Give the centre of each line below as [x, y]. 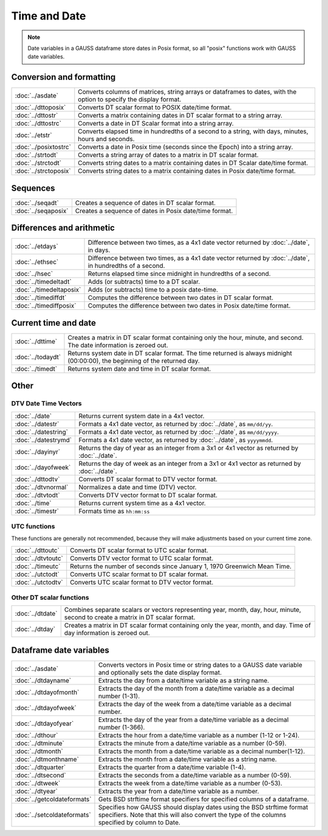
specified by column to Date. [139, 822]
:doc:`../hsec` [34, 274]
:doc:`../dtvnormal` [42, 487]
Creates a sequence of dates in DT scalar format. [145, 203]
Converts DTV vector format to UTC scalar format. [142, 558]
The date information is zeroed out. [118, 345]
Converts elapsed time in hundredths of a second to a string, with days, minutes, [193, 132]
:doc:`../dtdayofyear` [44, 723]
